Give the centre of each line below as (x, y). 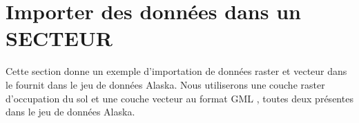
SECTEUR (59, 38)
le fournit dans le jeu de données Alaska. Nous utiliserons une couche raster (165, 84)
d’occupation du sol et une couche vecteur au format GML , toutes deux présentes (179, 98)
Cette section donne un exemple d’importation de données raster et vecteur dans (176, 71)
